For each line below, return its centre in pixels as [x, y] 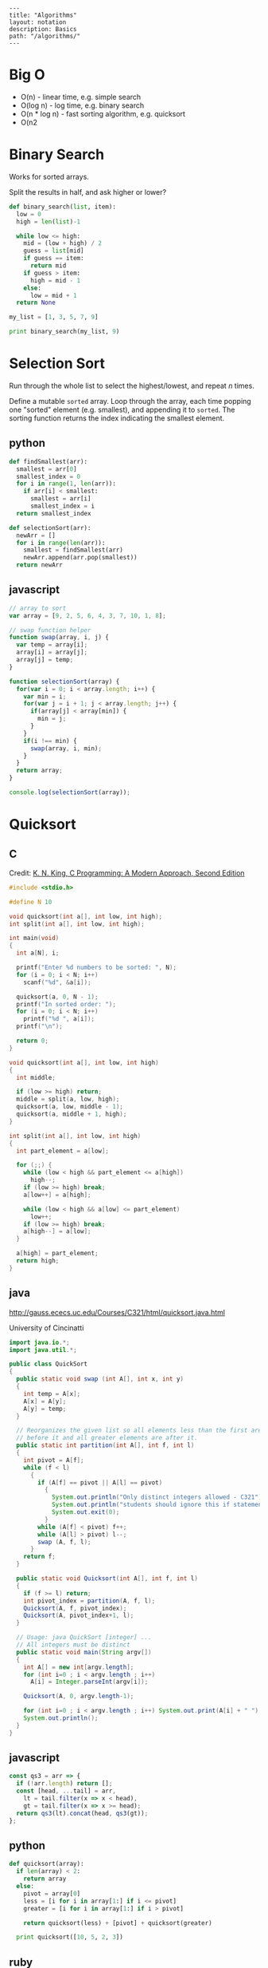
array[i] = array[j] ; [52, 652]
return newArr [39, 565]
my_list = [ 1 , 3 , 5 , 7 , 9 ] [54, 317]
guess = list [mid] [54, 251]
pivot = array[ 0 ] [52, 1893]
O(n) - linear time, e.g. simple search [81, 97]
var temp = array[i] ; [52, 645]
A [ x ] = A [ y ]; [45, 1401]
